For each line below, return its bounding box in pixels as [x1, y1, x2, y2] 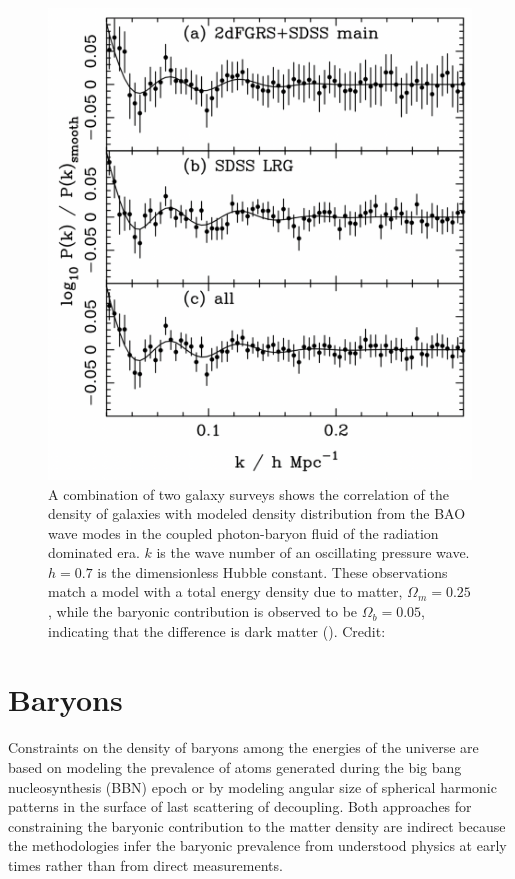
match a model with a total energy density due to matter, [48, 581, 403, 602]
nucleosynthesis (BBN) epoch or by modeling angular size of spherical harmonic [8, 776, 497, 797]
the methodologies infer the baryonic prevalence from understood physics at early [8, 835, 507, 856]
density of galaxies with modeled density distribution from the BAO [48, 503, 466, 524]
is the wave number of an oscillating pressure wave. [156, 542, 470, 563]
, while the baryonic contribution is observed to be [48, 601, 358, 622]
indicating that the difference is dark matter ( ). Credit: [48, 620, 386, 641]
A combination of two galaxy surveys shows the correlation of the [48, 483, 449, 504]
